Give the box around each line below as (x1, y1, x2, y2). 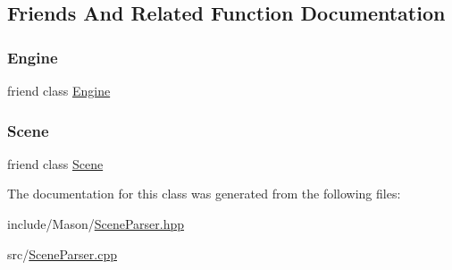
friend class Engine (7, 81, 111, 99)
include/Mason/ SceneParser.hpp (7, 215, 185, 232)
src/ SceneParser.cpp (7, 244, 117, 263)
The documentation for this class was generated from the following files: (7, 184, 401, 203)
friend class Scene (7, 154, 104, 173)
